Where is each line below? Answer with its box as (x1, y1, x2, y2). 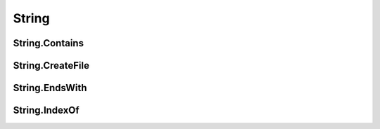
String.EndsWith (13, 82, 87, 94)
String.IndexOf (13, 104, 80, 116)
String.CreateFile (13, 60, 89, 72)
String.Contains (13, 37, 84, 49)
